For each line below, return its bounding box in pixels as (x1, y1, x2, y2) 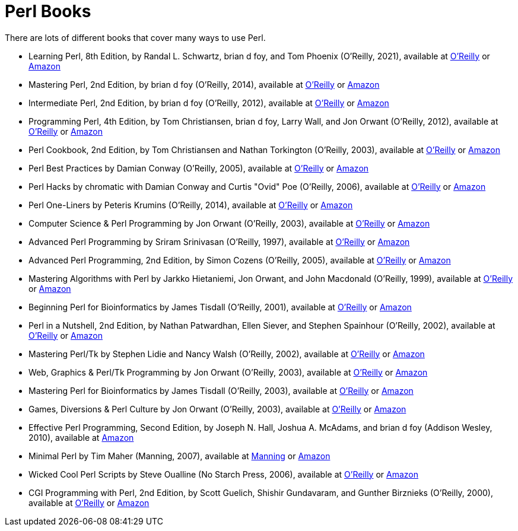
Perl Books (5, 1, 91, 21)
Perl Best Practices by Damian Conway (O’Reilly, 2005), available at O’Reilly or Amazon (28, 163, 369, 173)
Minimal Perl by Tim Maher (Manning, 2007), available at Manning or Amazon (28, 450, 330, 461)
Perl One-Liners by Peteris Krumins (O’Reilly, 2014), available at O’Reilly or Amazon (28, 199, 353, 210)
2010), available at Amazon (28, 432, 134, 443)
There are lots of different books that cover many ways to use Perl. (5, 32, 266, 43)
